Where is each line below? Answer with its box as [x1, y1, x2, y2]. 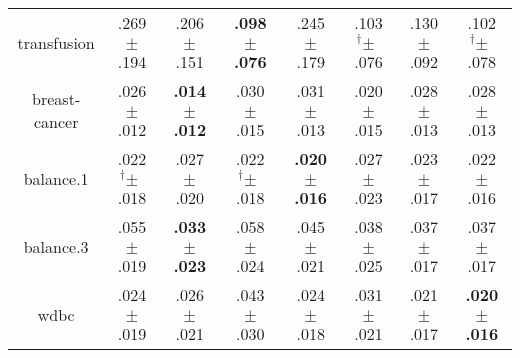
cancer [33, 110, 79, 133]
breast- [32, 87, 81, 110]
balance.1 [23, 166, 89, 190]
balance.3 [23, 234, 89, 258]
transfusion [17, 30, 95, 54]
